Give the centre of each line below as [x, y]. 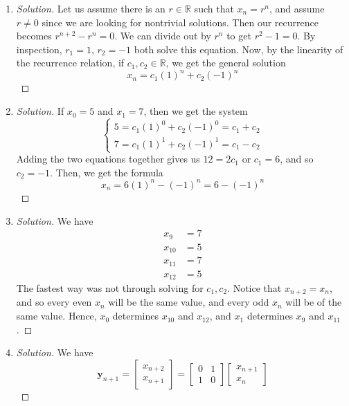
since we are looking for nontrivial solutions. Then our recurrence [180, 22]
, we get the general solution [226, 63]
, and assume [297, 8]
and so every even [54, 302]
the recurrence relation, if [70, 63]
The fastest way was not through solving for [110, 288]
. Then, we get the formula [107, 172]
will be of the [314, 302]
